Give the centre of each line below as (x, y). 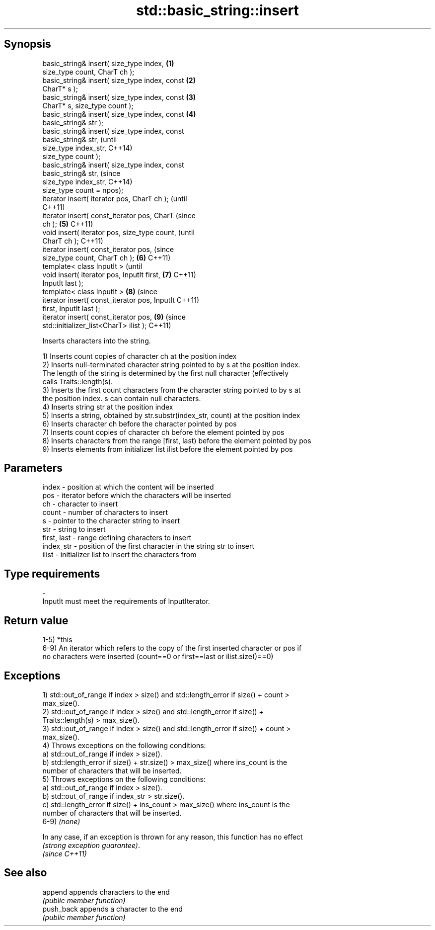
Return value (36, 620)
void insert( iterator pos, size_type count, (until (118, 232)
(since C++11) (65, 853)
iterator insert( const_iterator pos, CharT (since (119, 215)
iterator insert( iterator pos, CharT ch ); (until (115, 198)
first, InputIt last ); (71, 308)
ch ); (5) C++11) (68, 224)
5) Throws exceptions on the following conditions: (124, 779)
